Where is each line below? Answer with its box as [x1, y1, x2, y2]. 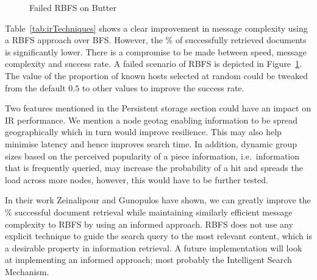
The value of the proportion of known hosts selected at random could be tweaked [5, 69, 308, 82]
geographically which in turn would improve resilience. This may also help [5, 125, 282, 138]
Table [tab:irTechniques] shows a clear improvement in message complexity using [5, 21, 308, 34]
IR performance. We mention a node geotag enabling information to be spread [5, 113, 297, 126]
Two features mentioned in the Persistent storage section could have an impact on [5, 102, 311, 114]
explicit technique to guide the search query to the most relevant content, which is [5, 229, 312, 242]
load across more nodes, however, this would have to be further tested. [5, 173, 268, 186]
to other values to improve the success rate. [82, 81, 244, 94]
